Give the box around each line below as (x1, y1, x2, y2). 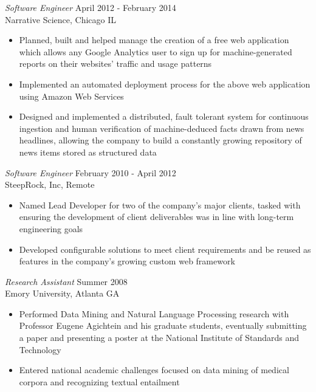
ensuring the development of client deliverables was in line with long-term (19, 210, 294, 223)
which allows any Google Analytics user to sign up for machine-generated (19, 45, 292, 58)
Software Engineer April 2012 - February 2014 (5, 1, 176, 13)
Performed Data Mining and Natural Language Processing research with (19, 307, 289, 320)
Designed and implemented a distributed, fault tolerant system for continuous (19, 110, 309, 123)
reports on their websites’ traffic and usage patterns (19, 57, 212, 70)
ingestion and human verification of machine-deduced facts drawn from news (19, 122, 304, 134)
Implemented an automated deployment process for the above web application (19, 77, 311, 90)
